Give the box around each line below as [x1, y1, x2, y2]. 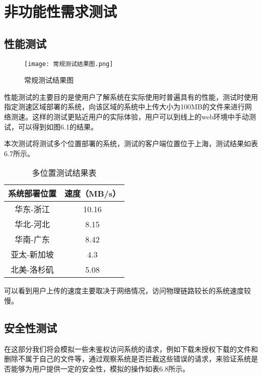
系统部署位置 [8, 187, 57, 200]
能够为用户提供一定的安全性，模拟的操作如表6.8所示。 [11, 363, 189, 373]
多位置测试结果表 [32, 167, 97, 179]
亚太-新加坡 [11, 248, 54, 261]
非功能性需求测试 [4, 1, 117, 22]
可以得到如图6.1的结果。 [18, 121, 98, 132]
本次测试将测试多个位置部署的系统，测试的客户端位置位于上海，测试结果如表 [4, 138, 258, 149]
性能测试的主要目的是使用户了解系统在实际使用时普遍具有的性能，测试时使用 [4, 91, 258, 102]
